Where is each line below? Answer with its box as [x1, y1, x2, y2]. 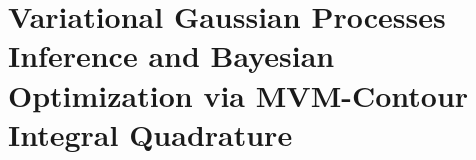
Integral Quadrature [8, 113, 293, 154]
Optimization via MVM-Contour [8, 74, 469, 115]
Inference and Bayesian [8, 35, 335, 76]
